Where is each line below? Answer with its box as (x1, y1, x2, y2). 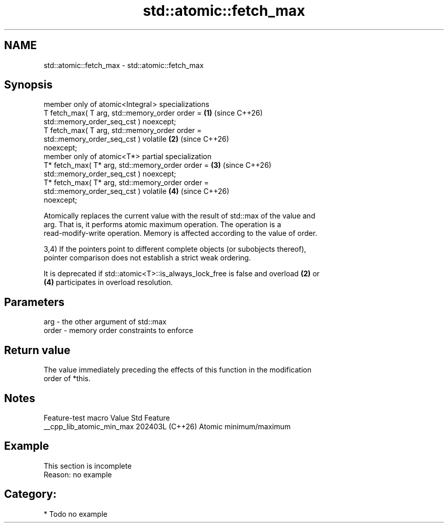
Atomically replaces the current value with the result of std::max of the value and (43, 211, 316, 221)
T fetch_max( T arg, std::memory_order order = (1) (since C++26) (43, 108, 263, 118)
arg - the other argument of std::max (43, 317, 167, 326)
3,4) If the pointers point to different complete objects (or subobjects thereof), (43, 245, 306, 254)
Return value (4, 343, 71, 357)
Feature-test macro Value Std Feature (43, 413, 170, 422)
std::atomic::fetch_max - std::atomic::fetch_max (43, 60, 204, 70)
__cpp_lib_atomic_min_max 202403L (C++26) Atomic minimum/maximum (43, 422, 291, 431)
